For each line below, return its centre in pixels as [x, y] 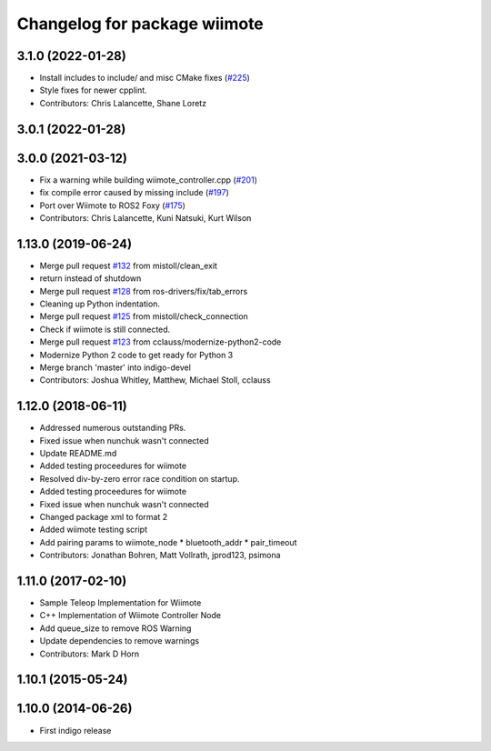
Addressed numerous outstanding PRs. [113, 428]
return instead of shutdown [90, 278]
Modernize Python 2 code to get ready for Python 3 [136, 355]
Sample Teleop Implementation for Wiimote [120, 603]
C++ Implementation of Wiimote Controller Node [130, 616]
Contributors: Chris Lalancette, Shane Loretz [123, 103]
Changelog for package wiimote [140, 24]
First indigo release [75, 730]
